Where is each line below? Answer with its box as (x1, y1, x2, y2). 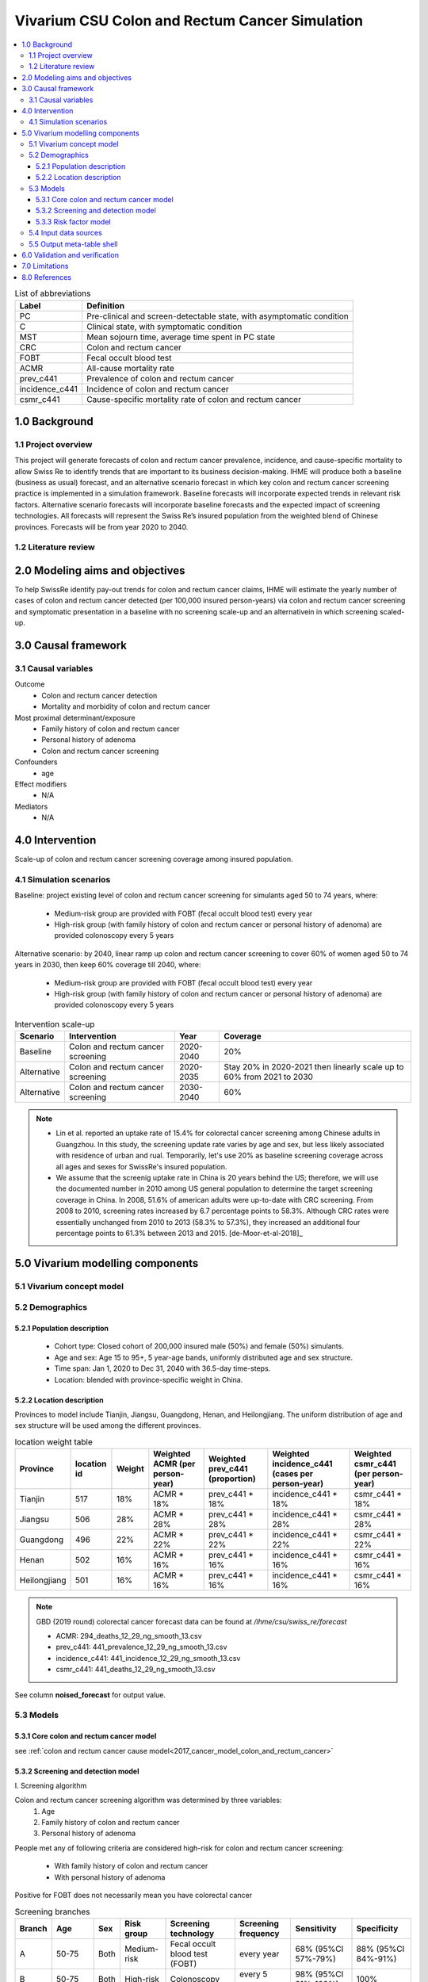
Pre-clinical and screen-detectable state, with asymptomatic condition (86, 310, 349, 321)
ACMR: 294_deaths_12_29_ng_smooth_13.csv (55, 1631, 202, 1640)
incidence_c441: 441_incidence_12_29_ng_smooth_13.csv (55, 1653, 241, 1663)
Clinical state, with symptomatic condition (86, 321, 243, 332)
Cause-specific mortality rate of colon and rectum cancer (86, 393, 301, 404)
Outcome (14, 679, 45, 689)
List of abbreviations (14, 288, 91, 299)
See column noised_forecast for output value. (14, 1689, 166, 1700)
